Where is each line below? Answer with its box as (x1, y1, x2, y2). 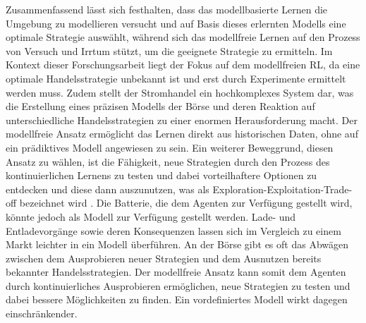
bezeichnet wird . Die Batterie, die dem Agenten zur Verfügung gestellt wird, (19, 195, 353, 210)
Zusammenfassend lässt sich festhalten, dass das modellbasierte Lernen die (6, 2, 328, 16)
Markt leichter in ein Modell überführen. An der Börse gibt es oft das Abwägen (6, 237, 349, 252)
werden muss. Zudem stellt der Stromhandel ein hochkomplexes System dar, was (6, 85, 354, 99)
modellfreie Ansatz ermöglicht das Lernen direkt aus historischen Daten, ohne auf (6, 126, 358, 141)
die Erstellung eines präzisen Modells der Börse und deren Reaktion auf (6, 99, 315, 114)
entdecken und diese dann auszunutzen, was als (6, 181, 209, 196)
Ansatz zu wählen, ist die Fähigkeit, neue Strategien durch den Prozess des (6, 154, 330, 169)
